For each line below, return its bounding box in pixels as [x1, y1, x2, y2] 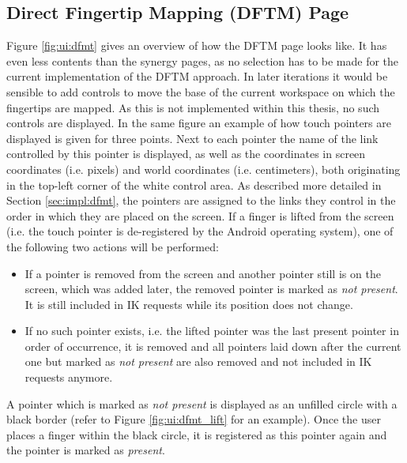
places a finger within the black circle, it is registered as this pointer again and [6, 426, 387, 442]
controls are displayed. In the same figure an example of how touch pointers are [6, 115, 391, 131]
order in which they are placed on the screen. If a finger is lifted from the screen [6, 207, 394, 224]
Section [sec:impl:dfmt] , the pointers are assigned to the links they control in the [6, 192, 396, 209]
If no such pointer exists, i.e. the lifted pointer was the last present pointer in [24, 322, 399, 339]
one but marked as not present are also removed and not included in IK [24, 353, 372, 370]
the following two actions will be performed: [6, 238, 219, 254]
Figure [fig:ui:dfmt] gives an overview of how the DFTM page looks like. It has [6, 37, 387, 54]
